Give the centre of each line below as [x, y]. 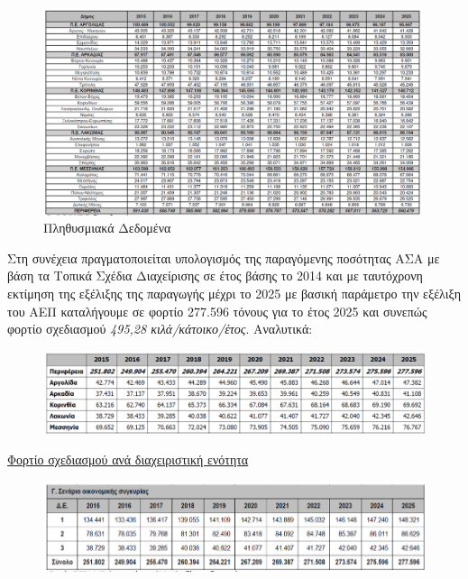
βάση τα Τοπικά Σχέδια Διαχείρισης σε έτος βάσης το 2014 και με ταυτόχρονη [215, 276]
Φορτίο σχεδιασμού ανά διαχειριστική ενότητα [128, 459]
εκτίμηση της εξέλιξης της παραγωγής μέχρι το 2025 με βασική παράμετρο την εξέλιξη [234, 293]
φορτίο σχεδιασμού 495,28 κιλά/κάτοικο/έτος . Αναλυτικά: [160, 329]
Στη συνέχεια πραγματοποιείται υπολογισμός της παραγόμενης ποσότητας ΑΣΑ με [224, 257]
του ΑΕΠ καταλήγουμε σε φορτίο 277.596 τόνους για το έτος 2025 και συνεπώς [217, 311]
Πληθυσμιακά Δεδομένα [107, 228]
